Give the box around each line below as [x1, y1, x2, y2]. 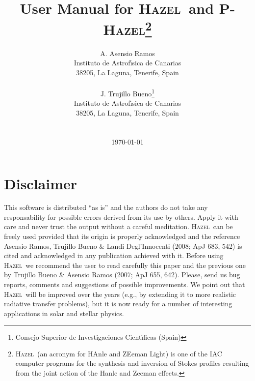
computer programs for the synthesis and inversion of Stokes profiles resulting [15, 358, 249, 368]
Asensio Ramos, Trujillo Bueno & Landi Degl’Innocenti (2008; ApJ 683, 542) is [4, 240, 242, 251]
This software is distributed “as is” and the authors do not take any [4, 202, 208, 212]
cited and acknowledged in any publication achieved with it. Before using [4, 250, 224, 261]
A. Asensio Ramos [100, 48, 155, 58]
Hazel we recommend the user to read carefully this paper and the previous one [4, 260, 246, 270]
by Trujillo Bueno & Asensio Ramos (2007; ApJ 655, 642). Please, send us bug [4, 269, 240, 280]
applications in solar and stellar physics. [4, 308, 124, 318]
